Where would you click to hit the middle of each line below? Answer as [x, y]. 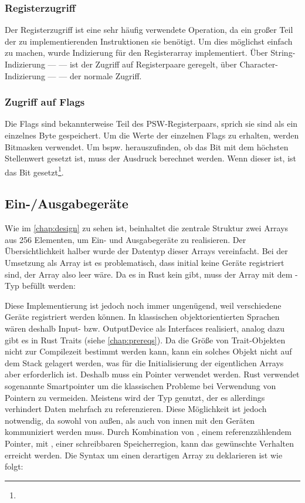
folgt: [14, 466]
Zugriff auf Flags [45, 102]
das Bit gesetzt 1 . [34, 171]
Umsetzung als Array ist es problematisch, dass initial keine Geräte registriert [145, 263]
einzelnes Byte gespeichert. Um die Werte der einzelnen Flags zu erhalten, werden [152, 135]
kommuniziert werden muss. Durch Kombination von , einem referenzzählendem [148, 432]
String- [283, 53]
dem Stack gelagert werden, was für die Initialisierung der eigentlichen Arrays [144, 362]
